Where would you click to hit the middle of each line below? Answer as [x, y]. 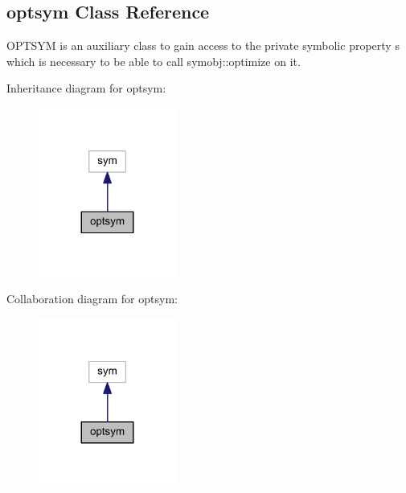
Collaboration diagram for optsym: [92, 299]
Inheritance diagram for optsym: [86, 88]
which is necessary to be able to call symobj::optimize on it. [154, 61]
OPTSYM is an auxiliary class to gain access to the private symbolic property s [203, 45]
